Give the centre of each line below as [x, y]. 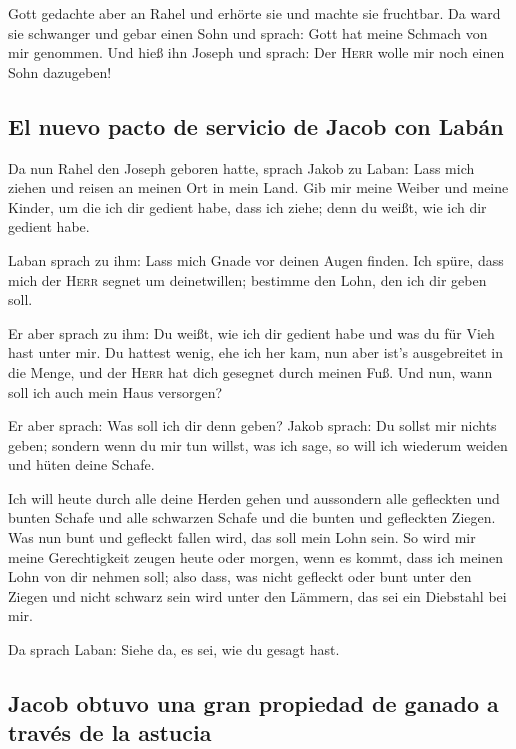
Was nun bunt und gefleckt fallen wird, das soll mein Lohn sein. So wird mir [242, 537]
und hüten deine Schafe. [81, 464]
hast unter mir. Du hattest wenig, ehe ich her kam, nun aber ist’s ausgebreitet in [256, 352]
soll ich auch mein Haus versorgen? [115, 391]
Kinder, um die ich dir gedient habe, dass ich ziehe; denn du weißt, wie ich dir [247, 206]
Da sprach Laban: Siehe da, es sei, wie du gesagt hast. [174, 649]
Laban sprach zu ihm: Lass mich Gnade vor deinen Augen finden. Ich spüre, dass [256, 259]
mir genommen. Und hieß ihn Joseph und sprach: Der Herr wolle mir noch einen [256, 52]
